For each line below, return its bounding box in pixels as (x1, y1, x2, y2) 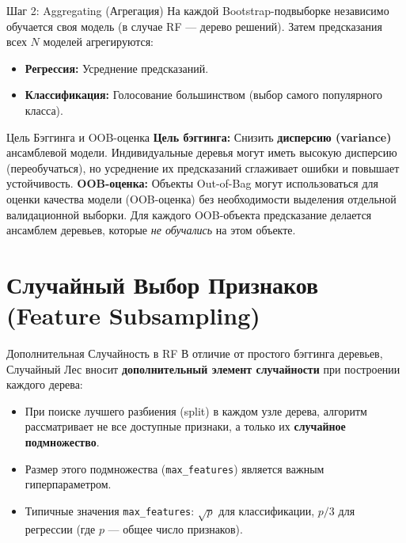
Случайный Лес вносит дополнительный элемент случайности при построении (6, 360, 400, 377)
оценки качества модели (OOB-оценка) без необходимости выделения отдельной (6, 190, 397, 207)
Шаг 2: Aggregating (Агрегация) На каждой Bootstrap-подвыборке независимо (6, 2, 389, 18)
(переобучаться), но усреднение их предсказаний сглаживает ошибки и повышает (6, 159, 400, 176)
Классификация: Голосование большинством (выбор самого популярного (25, 86, 383, 103)
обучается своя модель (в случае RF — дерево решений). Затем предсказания (6, 17, 382, 34)
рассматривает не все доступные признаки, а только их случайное (25, 418, 346, 435)
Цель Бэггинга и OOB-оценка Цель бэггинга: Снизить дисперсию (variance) (6, 128, 392, 145)
